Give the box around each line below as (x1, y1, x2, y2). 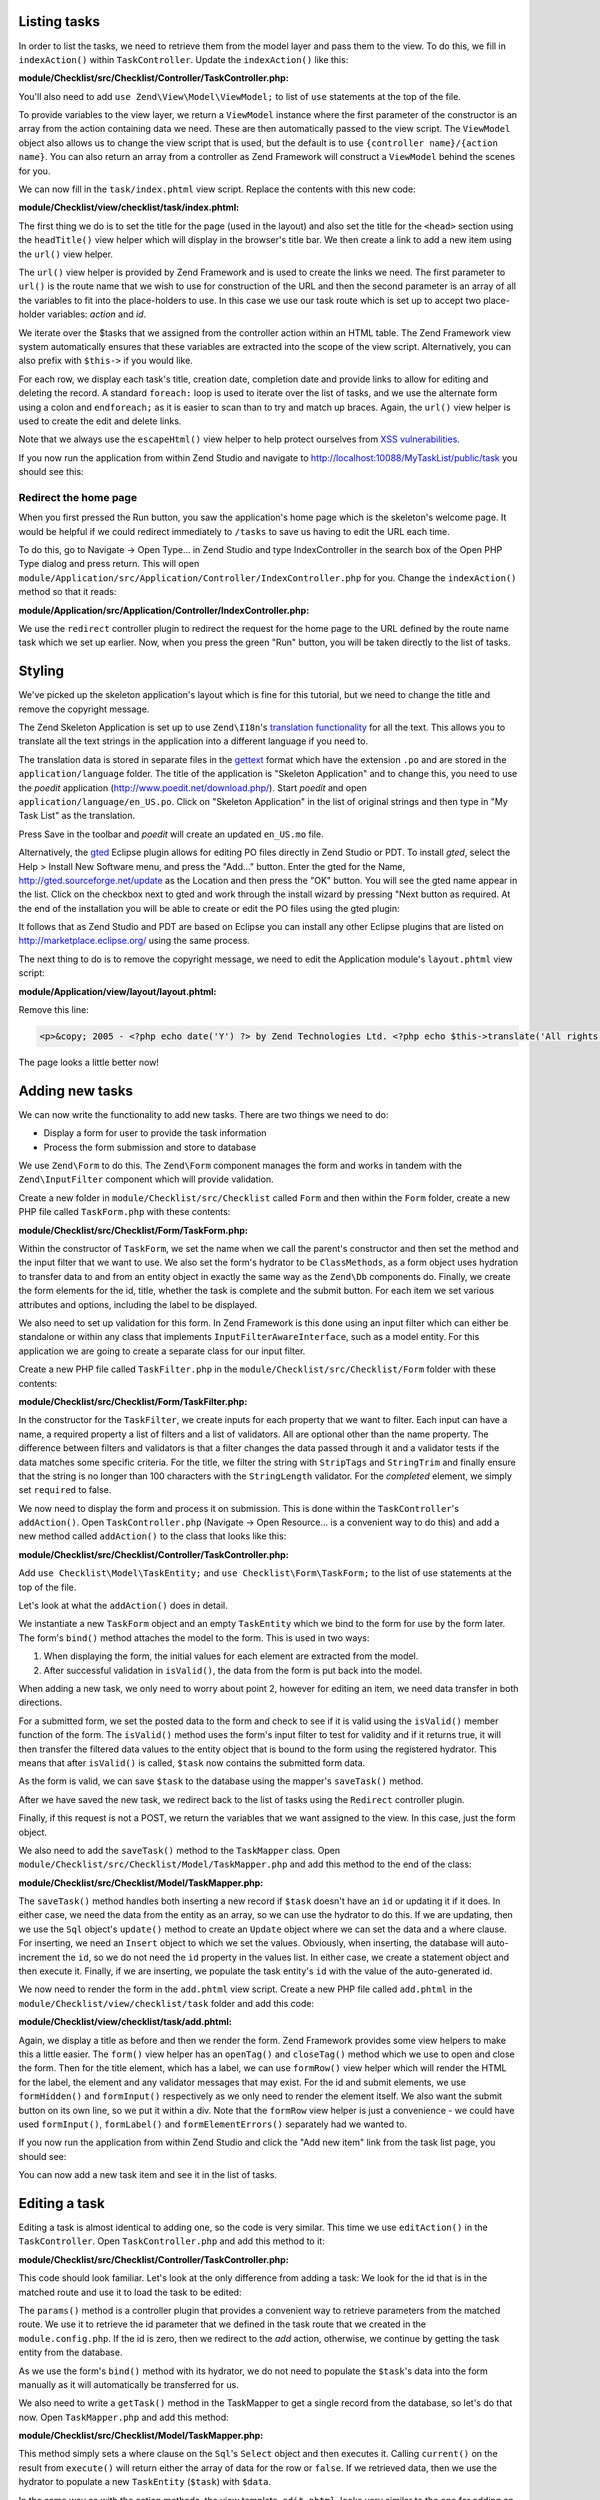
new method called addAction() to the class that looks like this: (18, 1530, 287, 1542)
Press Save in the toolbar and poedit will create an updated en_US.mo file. (18, 828, 324, 840)
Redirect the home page (18, 490, 138, 504)
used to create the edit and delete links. (18, 415, 182, 427)
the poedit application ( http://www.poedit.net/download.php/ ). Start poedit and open (18, 781, 367, 794)
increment (18, 1951, 61, 1963)
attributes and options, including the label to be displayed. (18, 1298, 258, 1310)
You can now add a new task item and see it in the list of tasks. (18, 2169, 278, 2181)
